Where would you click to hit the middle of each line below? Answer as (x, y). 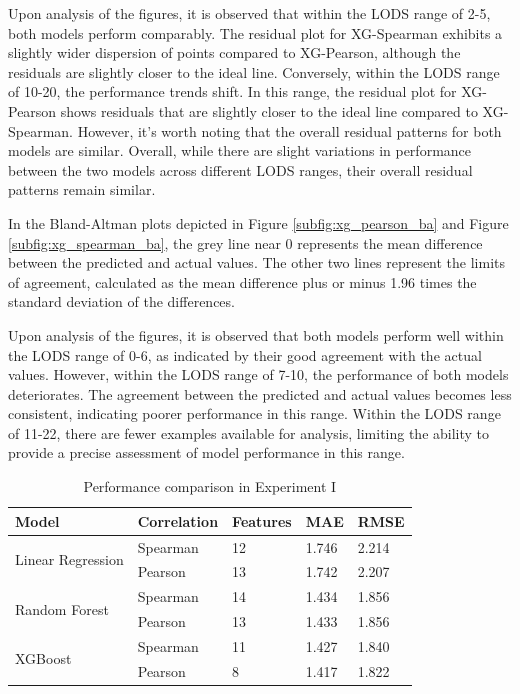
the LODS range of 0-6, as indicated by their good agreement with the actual (245, 354)
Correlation (178, 520)
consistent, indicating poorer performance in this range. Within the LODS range (254, 413)
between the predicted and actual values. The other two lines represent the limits (257, 262)
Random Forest (62, 608)
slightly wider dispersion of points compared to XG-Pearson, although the (234, 52)
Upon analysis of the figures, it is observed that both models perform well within (256, 334)
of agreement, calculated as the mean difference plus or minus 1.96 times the (242, 281)
